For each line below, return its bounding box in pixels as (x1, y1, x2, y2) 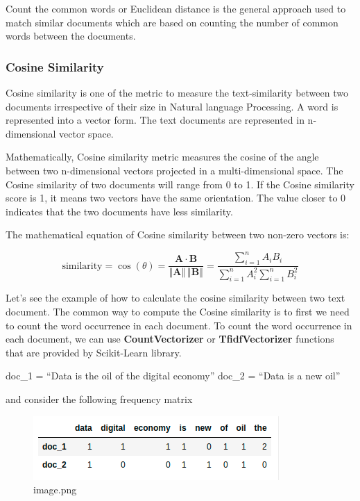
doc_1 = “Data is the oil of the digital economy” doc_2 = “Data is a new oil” (6, 368, 341, 383)
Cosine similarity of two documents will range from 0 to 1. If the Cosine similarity (6, 176, 354, 191)
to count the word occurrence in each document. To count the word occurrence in (6, 318, 352, 332)
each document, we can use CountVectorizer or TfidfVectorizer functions (6, 331, 334, 346)
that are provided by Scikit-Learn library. (6, 345, 182, 359)
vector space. (59, 126, 114, 140)
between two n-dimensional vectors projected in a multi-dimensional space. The (6, 163, 343, 177)
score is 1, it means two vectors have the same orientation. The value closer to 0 (6, 190, 346, 205)
